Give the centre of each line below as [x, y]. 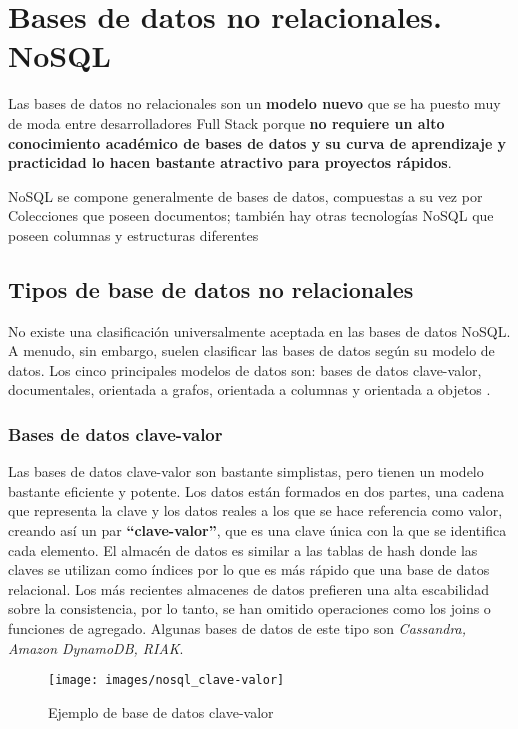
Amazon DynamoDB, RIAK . [96, 647]
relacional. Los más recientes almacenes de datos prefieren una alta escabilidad [249, 588]
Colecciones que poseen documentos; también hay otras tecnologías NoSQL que [251, 215]
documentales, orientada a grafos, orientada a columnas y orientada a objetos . [249, 389]
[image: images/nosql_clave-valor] [166, 680]
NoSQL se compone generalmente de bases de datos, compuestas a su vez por [245, 195]
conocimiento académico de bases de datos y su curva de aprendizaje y [257, 142]
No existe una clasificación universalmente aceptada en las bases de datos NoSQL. [259, 330]
